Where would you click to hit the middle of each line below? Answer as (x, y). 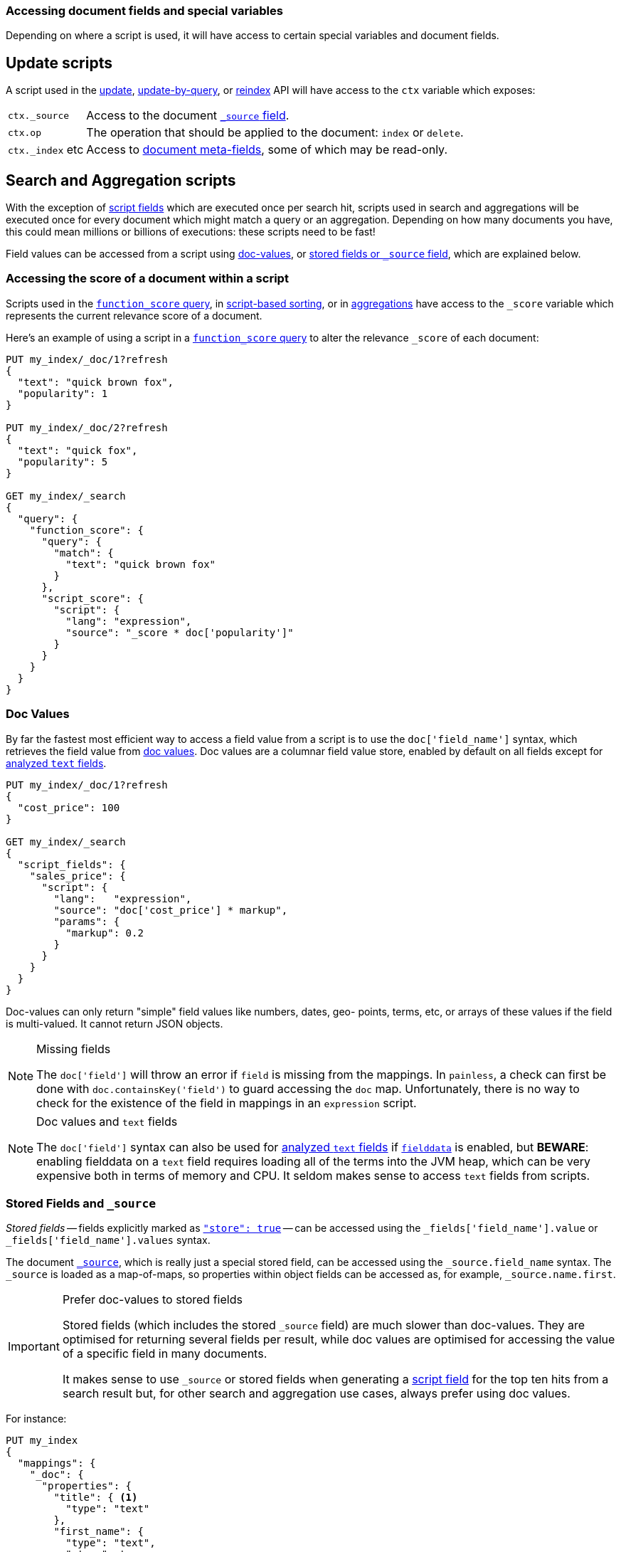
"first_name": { (99, 1532)
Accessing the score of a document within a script (147, 279)
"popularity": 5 (63, 461)
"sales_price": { (78, 876)
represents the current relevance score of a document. (134, 315)
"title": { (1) (96, 1498)
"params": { (87, 921)
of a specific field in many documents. (165, 1354)
